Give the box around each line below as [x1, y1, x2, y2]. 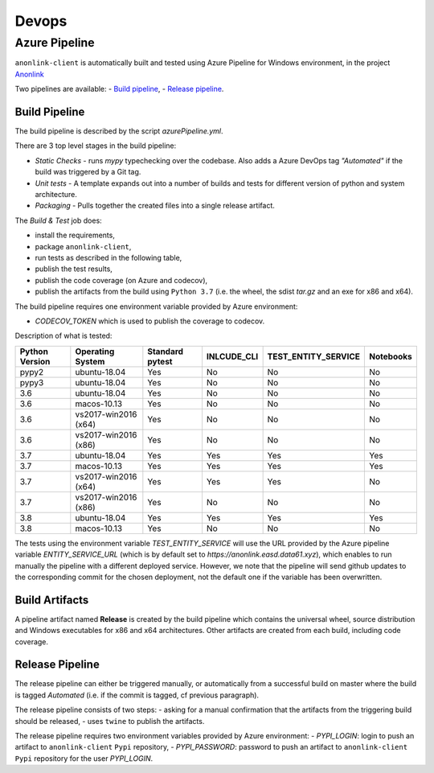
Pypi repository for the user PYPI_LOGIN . [14, 753, 154, 763]
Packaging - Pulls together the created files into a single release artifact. [35, 201, 275, 211]
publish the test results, [35, 264, 113, 273]
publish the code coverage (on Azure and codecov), [35, 275, 208, 285]
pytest [147, 356, 173, 367]
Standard [147, 346, 184, 357]
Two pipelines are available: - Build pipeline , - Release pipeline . [14, 84, 224, 94]
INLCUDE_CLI [206, 351, 259, 362]
